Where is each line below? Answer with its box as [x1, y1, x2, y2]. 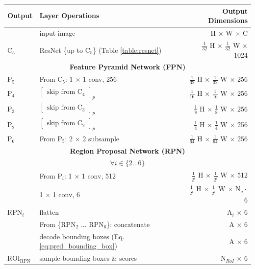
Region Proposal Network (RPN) [70, 145, 185, 156]
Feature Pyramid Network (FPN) [69, 62, 186, 72]
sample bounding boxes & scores [39, 253, 137, 263]
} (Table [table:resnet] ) [93, 45, 162, 55]
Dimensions [208, 15, 248, 25]
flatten [39, 207, 59, 217]
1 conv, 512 [81, 170, 116, 180]
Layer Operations [39, 10, 100, 21]
